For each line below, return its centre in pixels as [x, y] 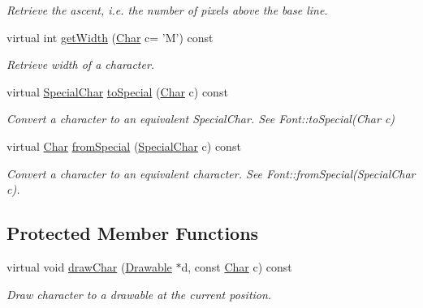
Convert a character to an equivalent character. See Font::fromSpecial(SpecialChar [211, 173]
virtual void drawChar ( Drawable [89, 266]
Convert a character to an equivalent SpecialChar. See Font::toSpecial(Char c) [201, 119]
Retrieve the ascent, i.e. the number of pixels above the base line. [167, 10]
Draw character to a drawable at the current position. [139, 294]
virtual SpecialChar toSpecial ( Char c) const [117, 91]
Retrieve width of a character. [81, 64]
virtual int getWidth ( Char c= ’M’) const [110, 37]
